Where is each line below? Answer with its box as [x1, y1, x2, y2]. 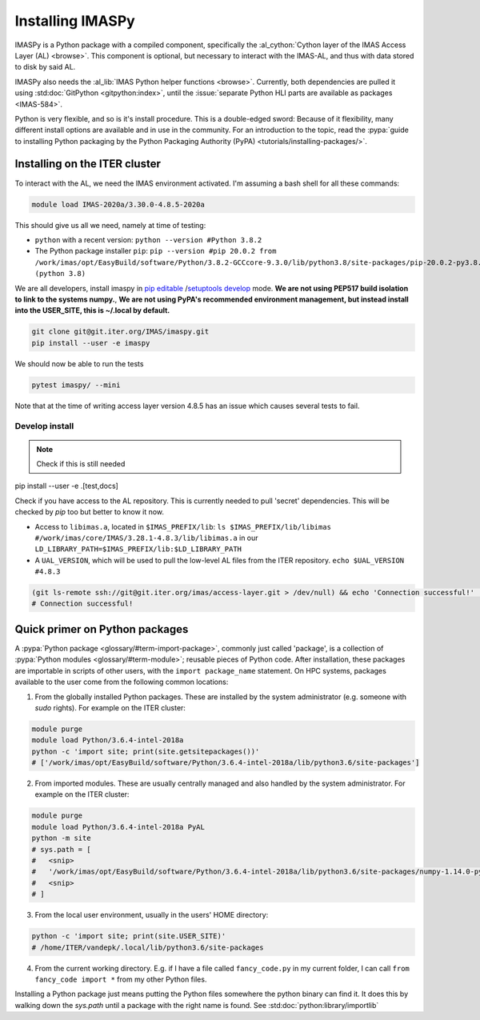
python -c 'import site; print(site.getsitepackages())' [31, 746, 260, 756]
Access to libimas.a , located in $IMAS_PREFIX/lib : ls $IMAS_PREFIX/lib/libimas [34, 522, 332, 531]
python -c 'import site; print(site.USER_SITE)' [31, 932, 226, 941]
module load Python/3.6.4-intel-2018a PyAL [31, 822, 206, 831]
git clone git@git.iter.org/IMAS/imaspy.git [31, 327, 210, 336]
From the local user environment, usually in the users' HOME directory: [34, 910, 269, 920]
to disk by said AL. [14, 62, 76, 72]
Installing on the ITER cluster [14, 157, 162, 171]
